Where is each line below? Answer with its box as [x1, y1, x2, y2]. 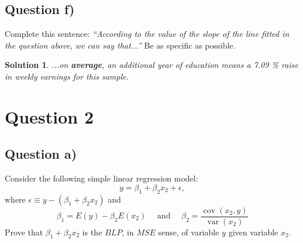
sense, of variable [158, 225, 219, 238]
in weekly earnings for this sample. [5, 70, 129, 82]
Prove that [5, 225, 43, 238]
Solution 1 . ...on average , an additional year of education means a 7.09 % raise [5, 59, 298, 71]
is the [82, 225, 103, 238]
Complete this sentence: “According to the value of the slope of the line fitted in [5, 28, 290, 40]
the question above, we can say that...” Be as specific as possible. [5, 39, 236, 51]
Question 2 [5, 104, 94, 128]
